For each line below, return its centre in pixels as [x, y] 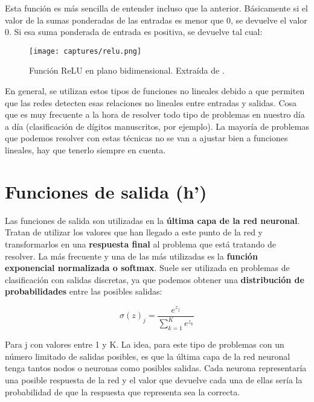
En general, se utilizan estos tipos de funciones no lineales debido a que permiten [155, 91]
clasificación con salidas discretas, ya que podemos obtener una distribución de [155, 279]
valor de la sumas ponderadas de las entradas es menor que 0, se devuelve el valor [156, 20]
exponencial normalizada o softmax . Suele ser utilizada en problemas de [147, 268]
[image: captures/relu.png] [85, 51]
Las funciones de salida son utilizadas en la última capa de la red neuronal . [152, 220]
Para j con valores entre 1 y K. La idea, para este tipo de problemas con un [145, 344]
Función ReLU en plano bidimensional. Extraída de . [127, 70]
